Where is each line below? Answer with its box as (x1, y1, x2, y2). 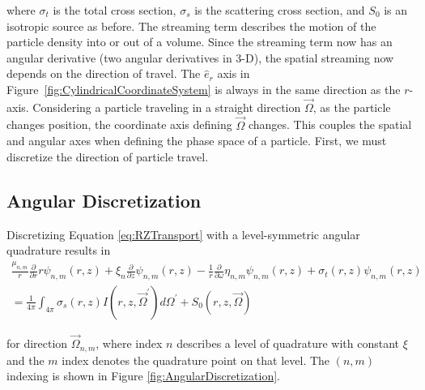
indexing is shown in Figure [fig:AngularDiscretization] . (6, 367, 280, 384)
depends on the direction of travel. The (6, 65, 201, 82)
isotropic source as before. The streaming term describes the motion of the (6, 17, 376, 34)
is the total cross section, (53, 2, 176, 18)
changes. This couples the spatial (248, 116, 412, 133)
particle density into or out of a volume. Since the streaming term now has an (6, 33, 393, 50)
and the (6, 351, 45, 368)
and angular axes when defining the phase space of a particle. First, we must (6, 132, 387, 149)
